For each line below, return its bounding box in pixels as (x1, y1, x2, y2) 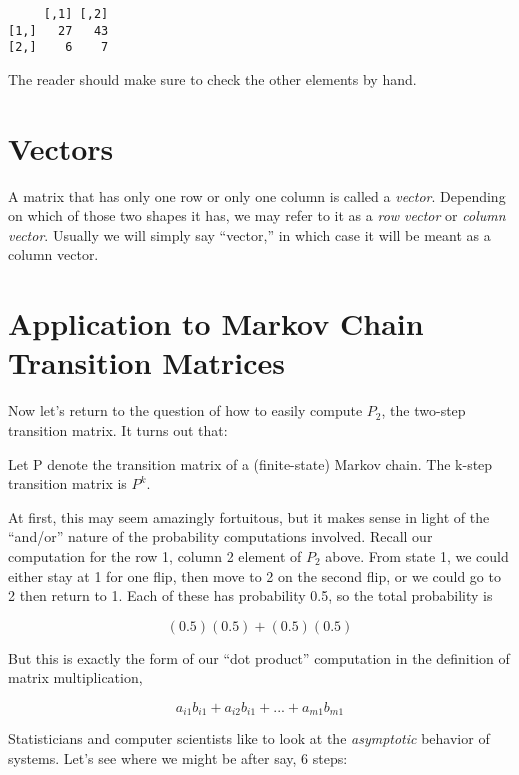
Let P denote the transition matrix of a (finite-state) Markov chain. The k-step (8, 453, 493, 474)
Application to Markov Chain (8, 303, 424, 344)
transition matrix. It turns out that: (8, 419, 228, 440)
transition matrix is (8, 473, 127, 494)
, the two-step (381, 400, 466, 421)
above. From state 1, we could (325, 545, 509, 566)
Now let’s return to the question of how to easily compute (8, 400, 363, 421)
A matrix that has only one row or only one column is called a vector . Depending (8, 185, 506, 206)
